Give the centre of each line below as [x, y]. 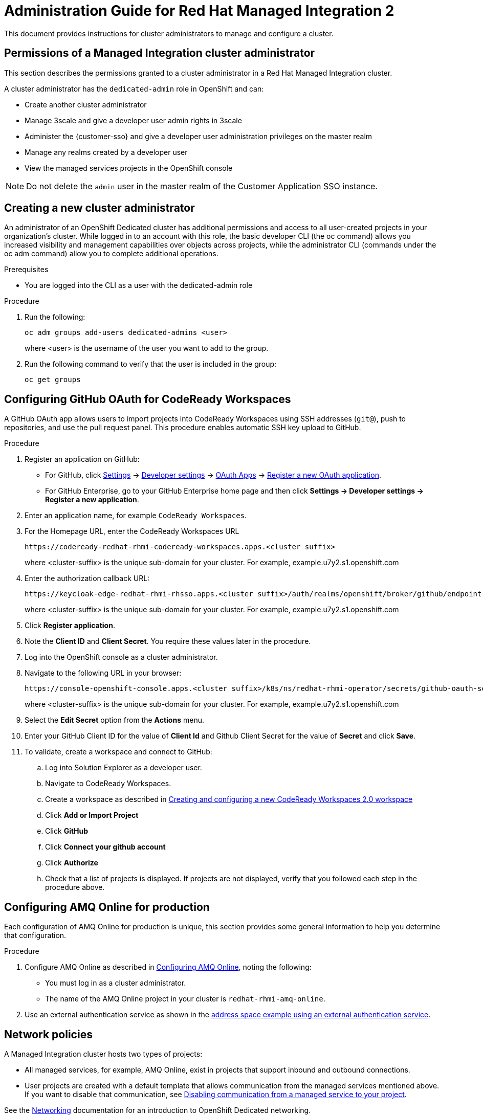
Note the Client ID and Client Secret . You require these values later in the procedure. [168, 641]
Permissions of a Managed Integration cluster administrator [160, 53]
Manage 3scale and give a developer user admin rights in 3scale [133, 120]
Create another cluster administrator [86, 104]
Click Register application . [70, 626]
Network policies [48, 1034]
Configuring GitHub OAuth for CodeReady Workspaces [148, 399]
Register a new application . [92, 500]
